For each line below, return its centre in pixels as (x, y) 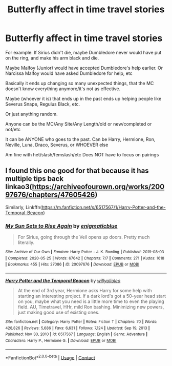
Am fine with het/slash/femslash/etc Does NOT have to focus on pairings (82, 154)
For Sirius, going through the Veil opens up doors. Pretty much (84, 237)
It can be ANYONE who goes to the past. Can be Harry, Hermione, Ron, (80, 139)
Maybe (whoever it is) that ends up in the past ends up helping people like (83, 98)
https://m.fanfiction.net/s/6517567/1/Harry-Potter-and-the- (104, 207)
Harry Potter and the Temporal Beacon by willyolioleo (63, 281)
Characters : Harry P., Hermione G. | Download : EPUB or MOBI (61, 340)
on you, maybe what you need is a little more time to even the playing (91, 301)
